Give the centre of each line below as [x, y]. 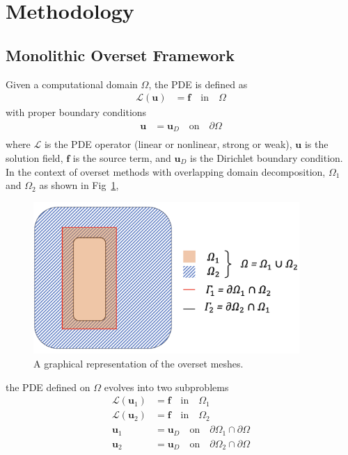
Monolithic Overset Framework [120, 55]
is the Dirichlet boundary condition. [266, 157]
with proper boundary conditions [76, 112]
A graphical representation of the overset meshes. [139, 364]
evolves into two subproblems [166, 387]
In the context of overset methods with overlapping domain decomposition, [166, 171]
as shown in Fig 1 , [79, 185]
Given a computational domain [72, 84]
